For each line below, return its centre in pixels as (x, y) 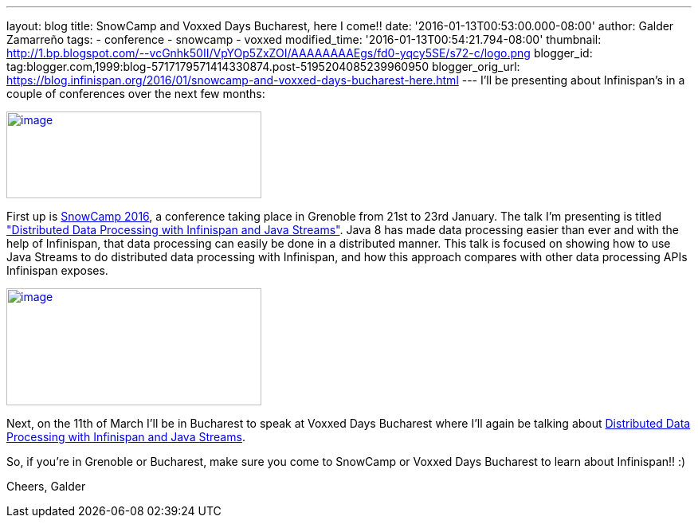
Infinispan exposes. (57, 270)
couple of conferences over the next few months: (136, 94)
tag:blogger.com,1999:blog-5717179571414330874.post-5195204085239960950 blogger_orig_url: (263, 66)
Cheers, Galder (46, 486)
